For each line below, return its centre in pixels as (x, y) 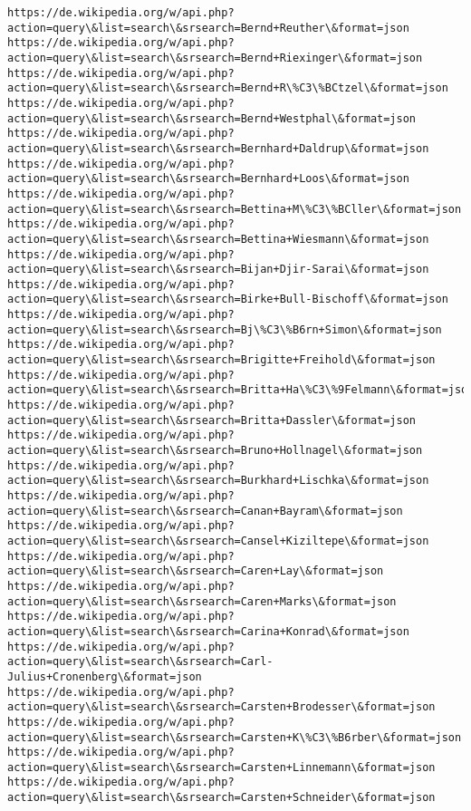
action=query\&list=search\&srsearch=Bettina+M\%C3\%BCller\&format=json (235, 209)
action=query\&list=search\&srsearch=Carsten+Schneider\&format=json (221, 798)
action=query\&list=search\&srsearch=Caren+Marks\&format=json (202, 601)
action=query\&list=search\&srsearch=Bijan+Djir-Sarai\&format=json (218, 270)
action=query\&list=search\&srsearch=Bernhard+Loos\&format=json (208, 179)
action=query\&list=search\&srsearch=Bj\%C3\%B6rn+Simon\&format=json (225, 329)
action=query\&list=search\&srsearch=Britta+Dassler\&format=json (212, 420)
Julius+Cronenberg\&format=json (105, 676)
